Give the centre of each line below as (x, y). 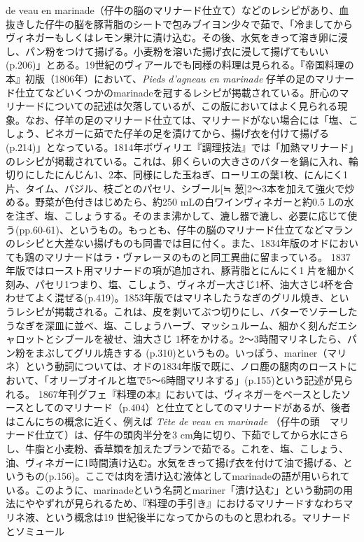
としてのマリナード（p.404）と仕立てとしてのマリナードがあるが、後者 (188, 407)
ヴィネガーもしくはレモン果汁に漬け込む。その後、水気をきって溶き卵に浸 (177, 37)
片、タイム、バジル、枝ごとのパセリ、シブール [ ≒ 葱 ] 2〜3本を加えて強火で (175, 188)
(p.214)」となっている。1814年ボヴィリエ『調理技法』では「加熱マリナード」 (180, 147)
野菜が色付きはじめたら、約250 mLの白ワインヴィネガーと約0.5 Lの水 (194, 202)
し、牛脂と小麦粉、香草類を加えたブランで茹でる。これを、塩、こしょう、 (177, 448)
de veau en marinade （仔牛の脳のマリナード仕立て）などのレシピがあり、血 (177, 10)
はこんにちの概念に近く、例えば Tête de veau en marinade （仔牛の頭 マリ (177, 421)
